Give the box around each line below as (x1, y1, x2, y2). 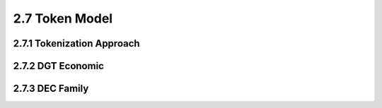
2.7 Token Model (13, 11, 113, 26)
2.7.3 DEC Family (13, 83, 89, 95)
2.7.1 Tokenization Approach (13, 37, 141, 49)
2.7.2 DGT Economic (13, 60, 104, 72)
